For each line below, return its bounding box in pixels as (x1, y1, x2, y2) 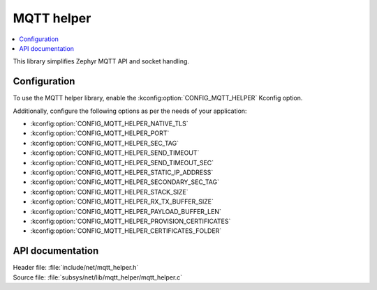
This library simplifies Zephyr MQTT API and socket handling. (13, 57, 190, 66)
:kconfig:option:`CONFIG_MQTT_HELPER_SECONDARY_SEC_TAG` (30, 178, 220, 186)
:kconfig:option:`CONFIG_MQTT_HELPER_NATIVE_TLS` (30, 119, 188, 128)
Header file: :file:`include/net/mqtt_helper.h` (13, 264, 139, 272)
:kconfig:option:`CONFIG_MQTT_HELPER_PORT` (30, 129, 170, 137)
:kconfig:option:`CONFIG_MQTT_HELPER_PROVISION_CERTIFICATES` (30, 217, 231, 225)
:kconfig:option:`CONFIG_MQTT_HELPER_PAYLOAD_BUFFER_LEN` (30, 207, 221, 215)
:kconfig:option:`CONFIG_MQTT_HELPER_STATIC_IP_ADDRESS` (30, 168, 214, 176)
